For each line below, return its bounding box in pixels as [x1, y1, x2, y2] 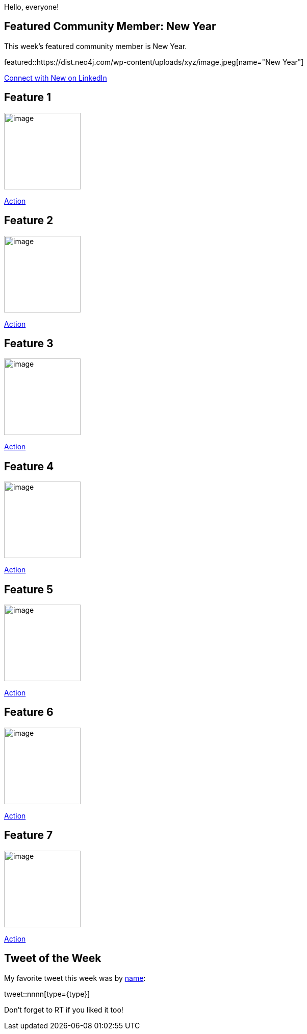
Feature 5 [4, 583, 53, 596]
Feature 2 [4, 214, 54, 227]
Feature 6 [4, 706, 54, 719]
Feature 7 [4, 829, 53, 842]
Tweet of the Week [4, 952, 101, 965]
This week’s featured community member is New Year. [4, 41, 187, 51]
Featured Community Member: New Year [4, 20, 216, 33]
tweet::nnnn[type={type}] [4, 989, 90, 998]
